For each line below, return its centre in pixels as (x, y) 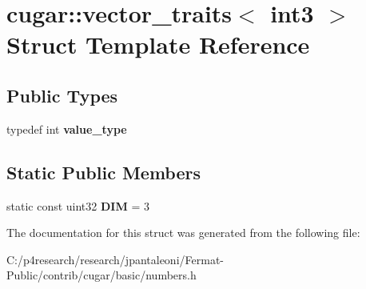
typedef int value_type (67, 128)
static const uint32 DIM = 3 (78, 205)
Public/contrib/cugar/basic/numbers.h (101, 275)
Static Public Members (104, 172)
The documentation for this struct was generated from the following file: (183, 233)
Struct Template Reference (158, 44)
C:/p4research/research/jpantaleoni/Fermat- (115, 259)
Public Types (62, 95)
